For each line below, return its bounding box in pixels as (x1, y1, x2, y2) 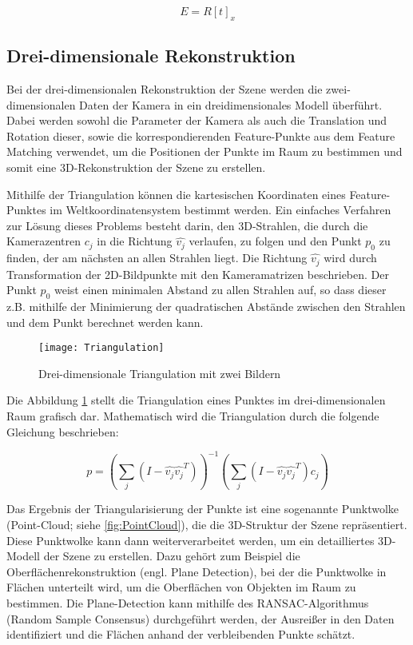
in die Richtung (97, 233, 173, 249)
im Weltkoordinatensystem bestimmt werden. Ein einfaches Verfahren (50, 201, 391, 218)
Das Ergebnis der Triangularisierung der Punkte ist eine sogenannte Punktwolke (6, 500, 399, 517)
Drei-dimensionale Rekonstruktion (6, 43, 296, 68)
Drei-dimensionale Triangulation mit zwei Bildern (38, 364, 281, 381)
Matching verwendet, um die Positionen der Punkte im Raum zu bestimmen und (6, 143, 403, 160)
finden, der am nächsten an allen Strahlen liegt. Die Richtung (6, 249, 308, 266)
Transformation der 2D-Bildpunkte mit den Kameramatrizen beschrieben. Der (6, 265, 389, 282)
